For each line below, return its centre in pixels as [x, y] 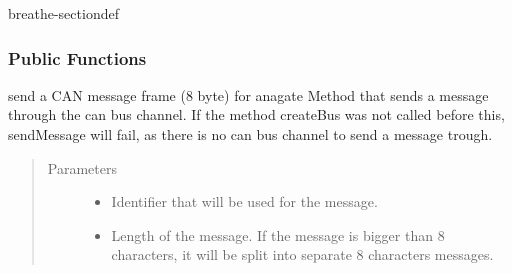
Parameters [82, 167]
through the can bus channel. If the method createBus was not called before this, [256, 114]
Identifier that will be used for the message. [244, 201]
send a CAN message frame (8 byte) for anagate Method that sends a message [248, 94]
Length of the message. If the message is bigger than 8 [278, 234]
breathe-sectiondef [63, 13]
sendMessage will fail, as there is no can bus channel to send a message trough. [250, 134]
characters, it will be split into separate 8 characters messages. [302, 254]
